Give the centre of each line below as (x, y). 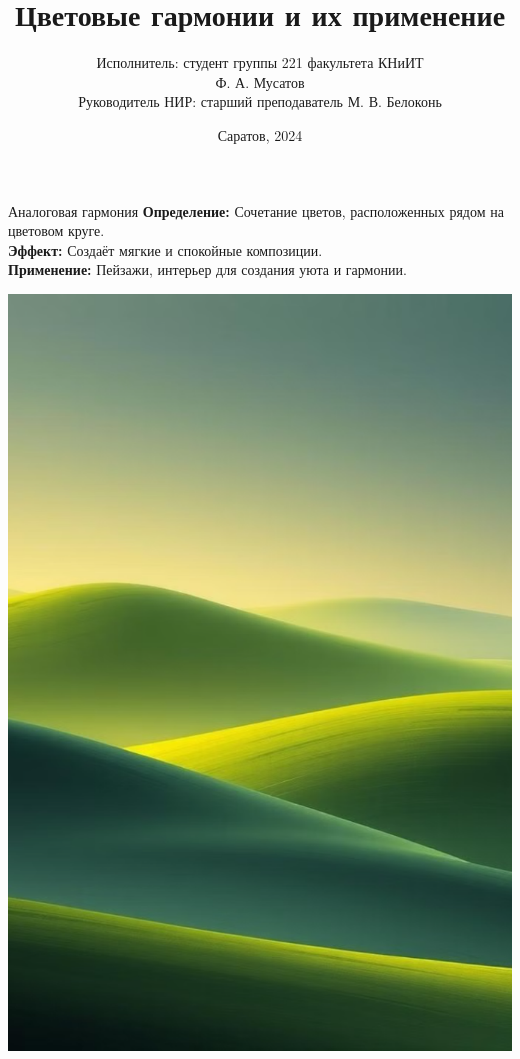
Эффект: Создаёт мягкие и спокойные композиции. (165, 249)
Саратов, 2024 (260, 134)
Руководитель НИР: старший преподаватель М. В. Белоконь (260, 101)
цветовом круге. (56, 230)
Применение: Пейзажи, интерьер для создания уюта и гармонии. (207, 269)
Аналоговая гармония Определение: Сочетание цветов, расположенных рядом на (256, 210)
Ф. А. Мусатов (260, 81)
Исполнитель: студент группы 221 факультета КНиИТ (260, 62)
